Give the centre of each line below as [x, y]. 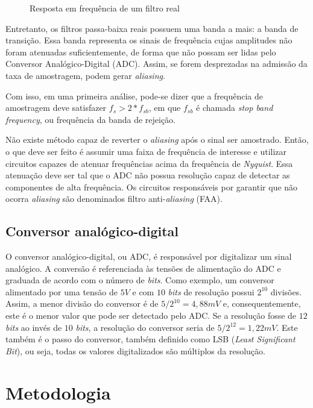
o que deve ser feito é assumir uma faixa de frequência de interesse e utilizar [146, 151]
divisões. [286, 291]
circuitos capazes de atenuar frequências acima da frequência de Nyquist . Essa [149, 163]
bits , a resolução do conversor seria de [145, 327]
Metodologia [58, 392]
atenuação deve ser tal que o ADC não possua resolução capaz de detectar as [148, 175]
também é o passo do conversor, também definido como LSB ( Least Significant [150, 339]
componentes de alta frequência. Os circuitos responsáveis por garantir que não [152, 187]
